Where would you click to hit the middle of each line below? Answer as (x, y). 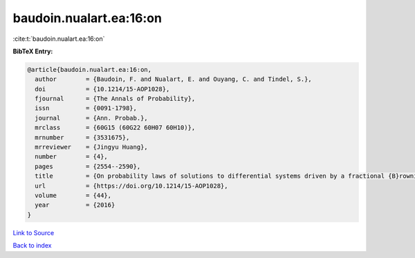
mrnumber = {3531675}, (82, 137)
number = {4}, (72, 157)
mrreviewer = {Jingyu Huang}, (91, 147)
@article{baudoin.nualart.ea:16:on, (90, 70)
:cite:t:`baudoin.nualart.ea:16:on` (59, 39)
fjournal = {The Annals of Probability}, (115, 99)
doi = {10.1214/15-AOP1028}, (102, 89)
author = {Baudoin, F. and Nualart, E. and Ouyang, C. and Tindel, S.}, (174, 79)
